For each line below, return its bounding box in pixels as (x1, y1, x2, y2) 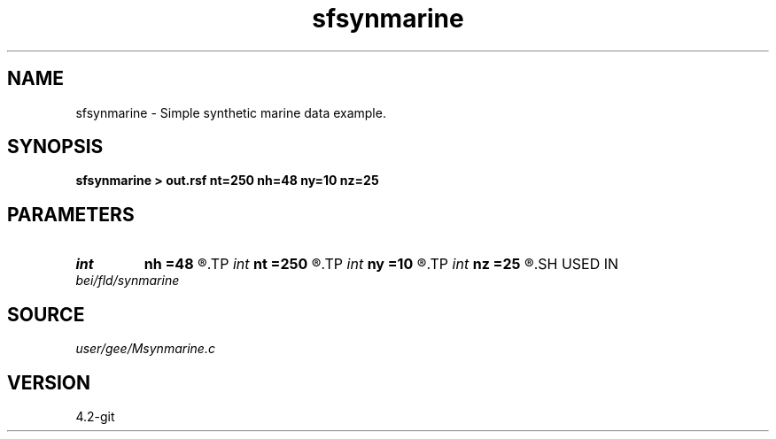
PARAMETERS (7, 203, 135, 226)
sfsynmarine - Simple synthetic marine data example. (75, 104, 386, 120)
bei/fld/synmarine (75, 273, 180, 289)
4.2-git (75, 408, 115, 424)
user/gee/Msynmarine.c (75, 341, 215, 357)
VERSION (7, 371, 91, 394)
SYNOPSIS (7, 135, 104, 158)
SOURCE (7, 303, 85, 326)
